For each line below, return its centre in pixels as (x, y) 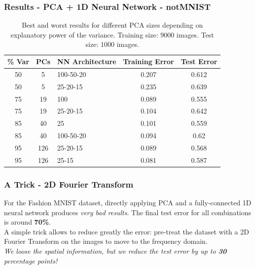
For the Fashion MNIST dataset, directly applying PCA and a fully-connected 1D (128, 203)
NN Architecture (87, 61)
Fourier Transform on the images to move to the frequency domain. (106, 241)
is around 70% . (27, 222)
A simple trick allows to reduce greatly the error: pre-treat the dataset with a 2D (127, 231)
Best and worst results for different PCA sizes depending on (112, 25)
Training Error (148, 61)
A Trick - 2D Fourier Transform (69, 184)
